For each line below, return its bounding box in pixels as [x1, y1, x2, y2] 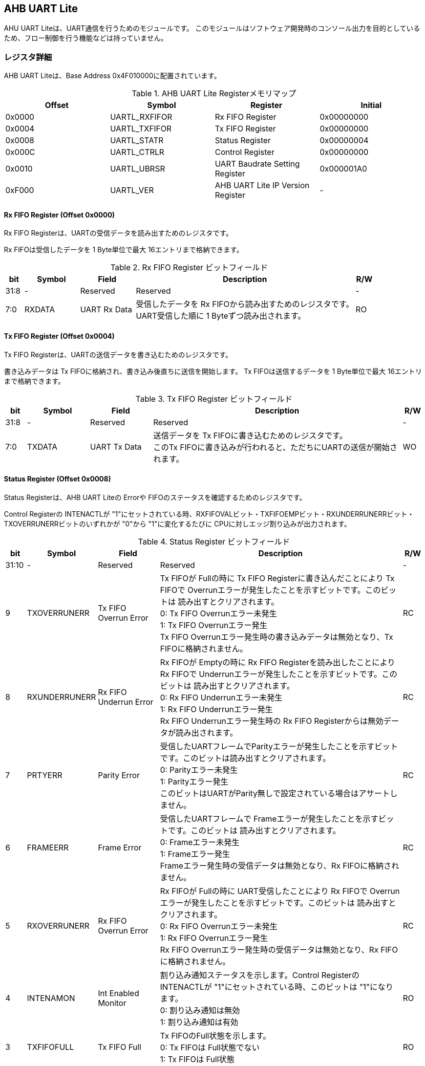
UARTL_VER [110, 185, 154, 196]
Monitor [98, 998, 127, 1008]
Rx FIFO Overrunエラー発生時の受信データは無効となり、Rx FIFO [160, 944, 398, 955]
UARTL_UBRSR [110, 164, 165, 174]
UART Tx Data [90, 441, 142, 452]
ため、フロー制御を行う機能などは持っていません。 [4, 34, 168, 43]
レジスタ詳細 [4, 52, 52, 62]
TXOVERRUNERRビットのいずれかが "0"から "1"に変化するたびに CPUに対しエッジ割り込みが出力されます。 [4, 519, 351, 528]
